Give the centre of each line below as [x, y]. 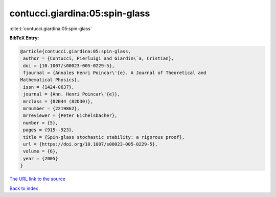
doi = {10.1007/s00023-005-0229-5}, [69, 66]
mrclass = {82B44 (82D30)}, [58, 101]
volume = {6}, [41, 151]
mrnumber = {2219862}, [52, 109]
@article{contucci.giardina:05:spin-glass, [76, 51]
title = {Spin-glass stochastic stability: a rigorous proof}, [104, 137]
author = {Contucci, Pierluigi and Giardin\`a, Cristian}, [99, 58]
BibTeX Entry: [24, 38]
